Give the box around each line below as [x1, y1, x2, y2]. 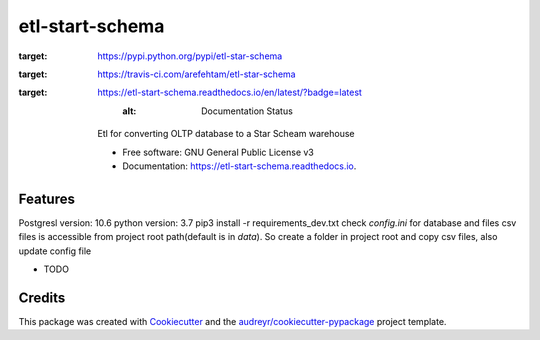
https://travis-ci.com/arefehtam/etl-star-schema [97, 68, 296, 80]
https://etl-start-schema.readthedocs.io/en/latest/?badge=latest [97, 86, 362, 99]
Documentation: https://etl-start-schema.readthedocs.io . [122, 160, 357, 172]
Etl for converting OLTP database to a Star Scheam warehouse [97, 128, 355, 140]
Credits [18, 289, 66, 306]
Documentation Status [201, 105, 294, 117]
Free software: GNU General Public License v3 [122, 146, 315, 158]
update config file [18, 245, 92, 257]
